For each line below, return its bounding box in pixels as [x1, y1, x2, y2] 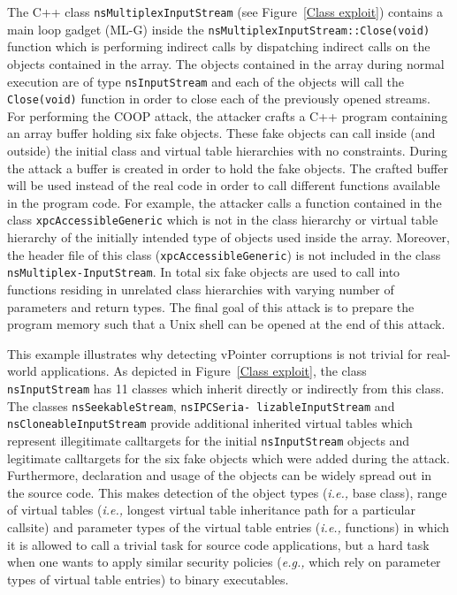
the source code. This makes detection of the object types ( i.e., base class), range [7, 483, 447, 501]
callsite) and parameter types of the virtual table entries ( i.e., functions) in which [7, 517, 450, 536]
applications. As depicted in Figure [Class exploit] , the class [41, 362, 367, 380]
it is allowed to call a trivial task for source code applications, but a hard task [7, 535, 430, 553]
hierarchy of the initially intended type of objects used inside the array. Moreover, [7, 228, 451, 247]
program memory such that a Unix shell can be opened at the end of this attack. [7, 315, 446, 333]
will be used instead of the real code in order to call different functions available [7, 176, 440, 195]
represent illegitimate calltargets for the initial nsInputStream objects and [7, 431, 410, 449]
